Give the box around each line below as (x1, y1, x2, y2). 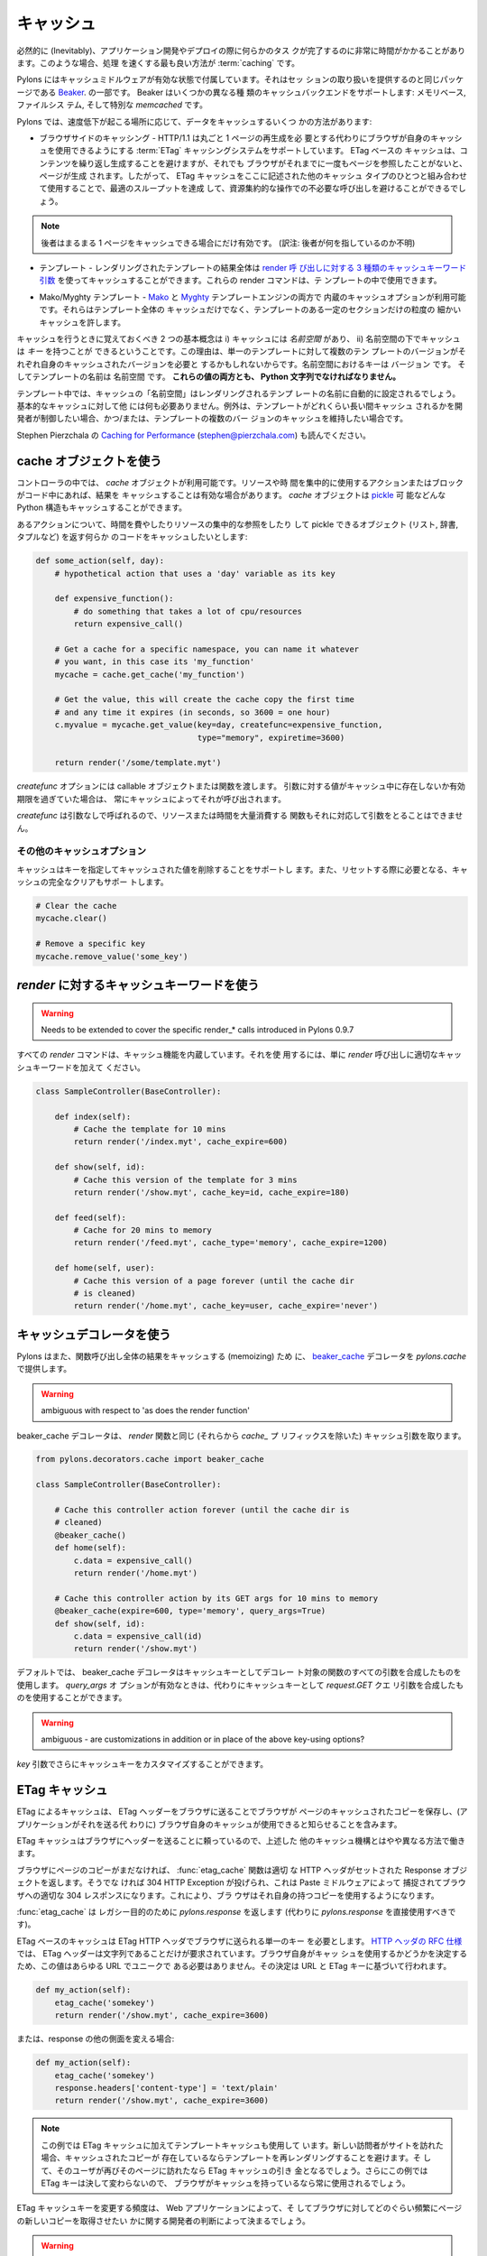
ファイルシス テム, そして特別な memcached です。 (16, 99, 207, 110)
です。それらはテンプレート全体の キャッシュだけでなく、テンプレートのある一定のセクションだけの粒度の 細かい (39, 304, 462, 315)
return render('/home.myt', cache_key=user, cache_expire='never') (73, 1300, 379, 1311)
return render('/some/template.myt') (54, 758, 222, 768)
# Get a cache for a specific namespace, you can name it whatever (54, 643, 360, 654)
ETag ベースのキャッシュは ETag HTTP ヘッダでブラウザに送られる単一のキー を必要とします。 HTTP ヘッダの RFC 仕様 (16, 1936, 463, 1946)
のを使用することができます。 (16, 1692, 127, 1703)
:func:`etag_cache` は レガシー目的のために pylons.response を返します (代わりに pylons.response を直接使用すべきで (16, 1906, 456, 1917)
